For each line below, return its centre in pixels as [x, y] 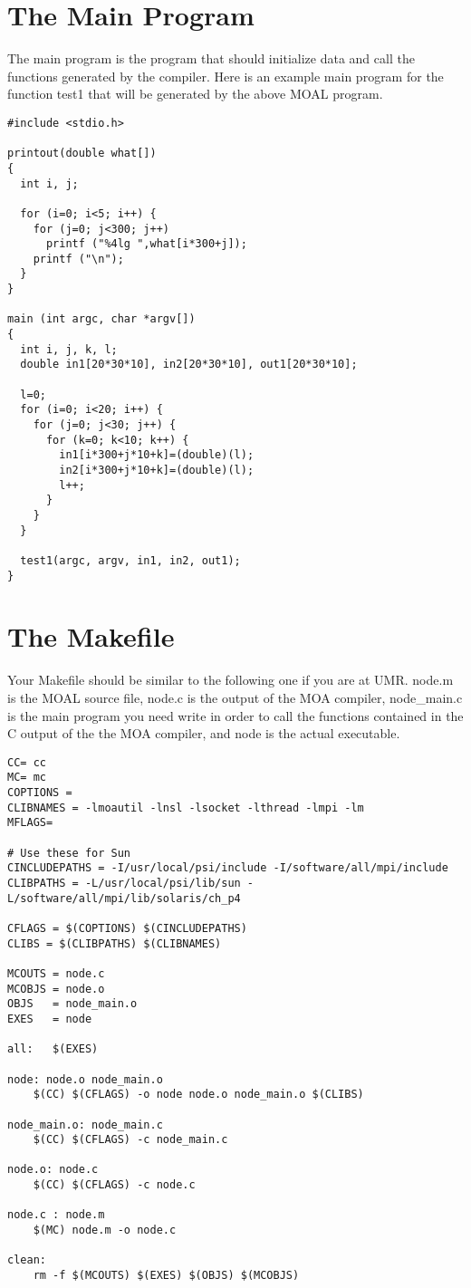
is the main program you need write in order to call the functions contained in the [235, 715]
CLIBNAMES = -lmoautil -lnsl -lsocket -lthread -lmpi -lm [186, 807]
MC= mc [27, 778]
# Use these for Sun [69, 853]
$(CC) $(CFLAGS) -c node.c [114, 1185]
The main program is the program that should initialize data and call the [211, 58]
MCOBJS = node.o [56, 989]
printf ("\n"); [78, 259]
